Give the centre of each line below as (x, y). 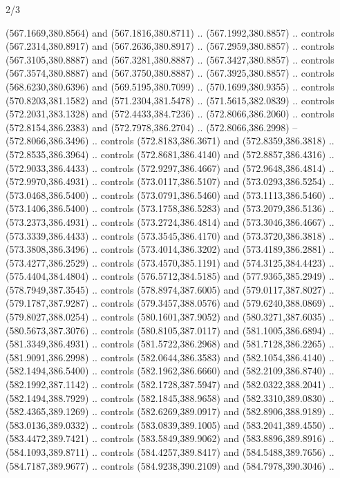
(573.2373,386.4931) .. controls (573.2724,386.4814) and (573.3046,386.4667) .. (170, 221)
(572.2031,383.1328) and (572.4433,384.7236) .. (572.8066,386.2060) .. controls (170, 114)
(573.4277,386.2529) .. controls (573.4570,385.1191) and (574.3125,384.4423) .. (170, 262)
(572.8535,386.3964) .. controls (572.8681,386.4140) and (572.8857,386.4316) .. (170, 154)
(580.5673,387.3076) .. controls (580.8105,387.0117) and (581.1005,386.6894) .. (170, 330)
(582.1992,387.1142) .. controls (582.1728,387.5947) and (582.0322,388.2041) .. (170, 384)
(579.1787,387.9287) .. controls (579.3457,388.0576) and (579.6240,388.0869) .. (170, 303)
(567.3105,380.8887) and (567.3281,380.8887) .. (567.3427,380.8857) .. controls (170, 59)
